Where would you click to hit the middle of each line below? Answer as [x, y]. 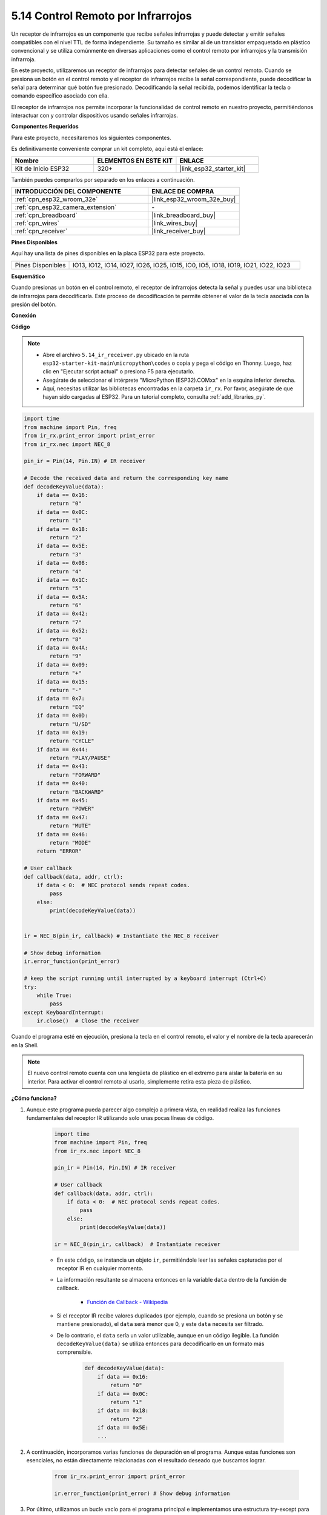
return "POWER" [72, 809]
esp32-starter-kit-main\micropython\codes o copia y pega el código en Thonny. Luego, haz [167, 363]
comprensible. [74, 1352]
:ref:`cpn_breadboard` [46, 215]
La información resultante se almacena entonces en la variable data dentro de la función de [172, 1279]
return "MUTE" [70, 826]
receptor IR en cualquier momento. [100, 1268]
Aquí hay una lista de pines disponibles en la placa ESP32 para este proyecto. [108, 253]
